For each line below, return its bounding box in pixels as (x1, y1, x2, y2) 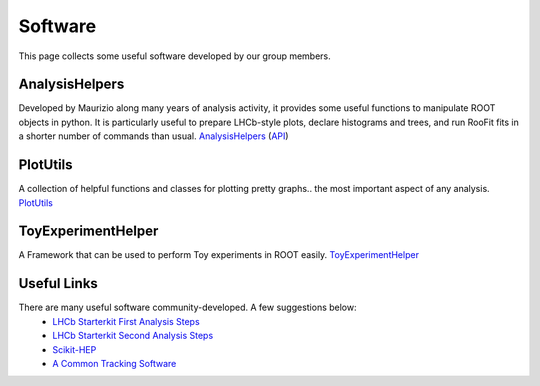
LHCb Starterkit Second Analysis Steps (52, 330, 214, 342)
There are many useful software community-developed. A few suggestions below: (18, 301, 357, 314)
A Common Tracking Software (52, 357, 177, 369)
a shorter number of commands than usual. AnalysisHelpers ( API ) (18, 130, 289, 142)
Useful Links (18, 275, 99, 292)
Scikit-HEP (52, 343, 97, 355)
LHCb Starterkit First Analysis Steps (52, 315, 200, 327)
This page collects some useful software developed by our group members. (18, 50, 332, 62)
